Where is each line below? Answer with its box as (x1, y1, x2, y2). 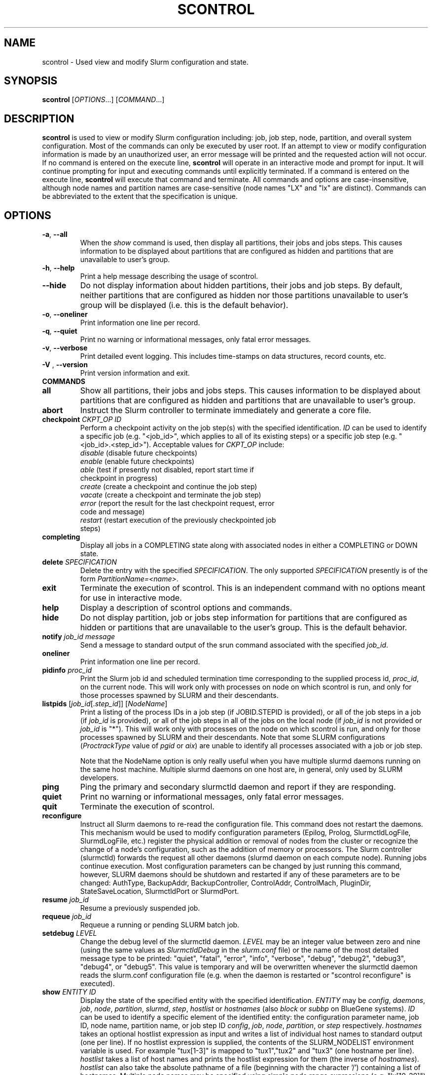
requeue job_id (42, 912, 92, 921)
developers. (80, 773, 119, 782)
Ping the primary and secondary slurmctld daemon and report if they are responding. (80, 782, 396, 792)
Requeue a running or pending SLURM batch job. (80, 921, 240, 929)
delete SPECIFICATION (42, 558, 117, 567)
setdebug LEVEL (42, 929, 97, 938)
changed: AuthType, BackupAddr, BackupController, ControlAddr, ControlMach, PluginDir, (80, 879, 371, 887)
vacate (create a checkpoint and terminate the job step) (80, 491, 261, 499)
